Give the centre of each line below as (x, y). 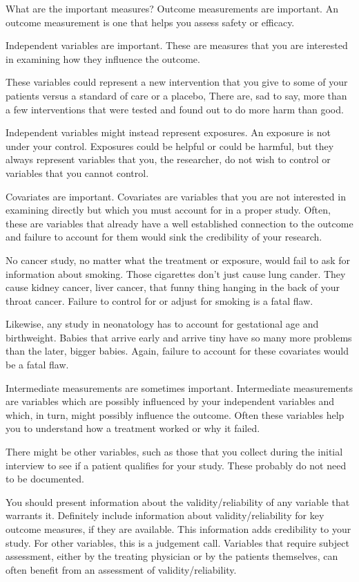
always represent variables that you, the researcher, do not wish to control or (168, 159)
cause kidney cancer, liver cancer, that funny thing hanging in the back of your (173, 287)
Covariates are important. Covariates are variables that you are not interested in (176, 196)
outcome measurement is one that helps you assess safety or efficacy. (150, 22)
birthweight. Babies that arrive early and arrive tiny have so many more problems (179, 337)
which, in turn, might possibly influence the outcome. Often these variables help (175, 414)
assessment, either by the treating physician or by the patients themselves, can (172, 556)
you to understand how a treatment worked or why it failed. (133, 428)
